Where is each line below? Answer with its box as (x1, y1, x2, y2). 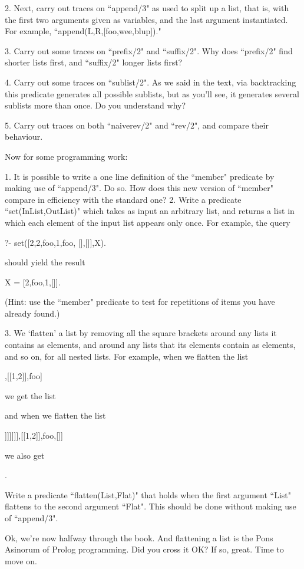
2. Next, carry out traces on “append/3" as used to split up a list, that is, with (5, 2, 289, 14)
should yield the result (5, 256, 85, 268)
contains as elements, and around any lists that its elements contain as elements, (5, 338, 296, 351)
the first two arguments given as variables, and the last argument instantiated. (5, 13, 288, 25)
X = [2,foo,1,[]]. (5, 275, 61, 288)
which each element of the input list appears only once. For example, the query (5, 216, 290, 228)
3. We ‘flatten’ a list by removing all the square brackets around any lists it (5, 327, 277, 339)
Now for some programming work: (5, 150, 128, 162)
